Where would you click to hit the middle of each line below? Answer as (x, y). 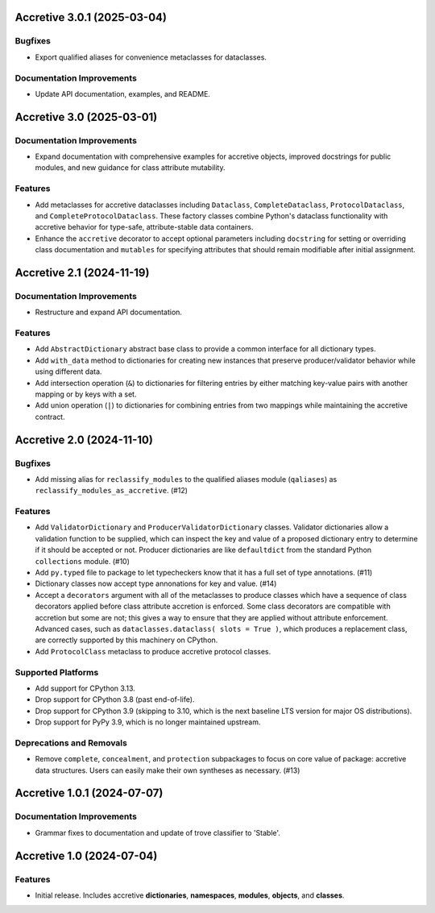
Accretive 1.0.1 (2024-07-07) (89, 793)
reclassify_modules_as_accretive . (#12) (112, 491)
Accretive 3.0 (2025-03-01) (86, 117)
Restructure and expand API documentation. (109, 312)
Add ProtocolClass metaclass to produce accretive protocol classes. (153, 651)
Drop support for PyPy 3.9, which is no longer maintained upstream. (148, 722)
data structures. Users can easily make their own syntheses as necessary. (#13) (168, 770)
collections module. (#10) (83, 561)
